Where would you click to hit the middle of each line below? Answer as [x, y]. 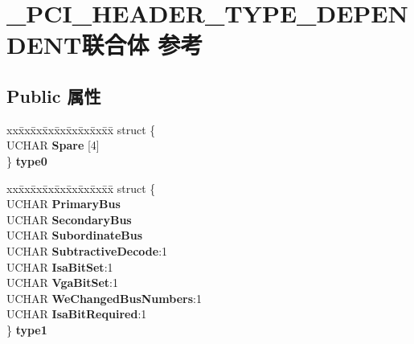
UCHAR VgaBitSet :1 [62, 283]
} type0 [27, 160]
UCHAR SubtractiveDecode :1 [87, 250]
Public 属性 [54, 95]
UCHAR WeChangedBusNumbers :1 [104, 298]
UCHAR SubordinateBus [75, 235]
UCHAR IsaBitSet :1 [60, 266]
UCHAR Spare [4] [53, 145]
